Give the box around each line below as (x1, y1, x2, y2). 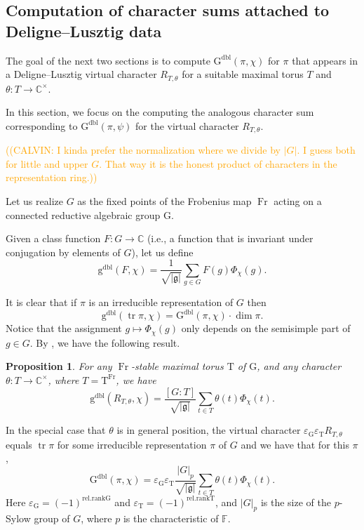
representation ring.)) (6, 170, 97, 185)
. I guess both (297, 143, 356, 157)
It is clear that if (6, 295, 77, 310)
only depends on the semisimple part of (181, 321, 351, 336)
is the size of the (260, 494, 331, 509)
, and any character (257, 359, 342, 373)
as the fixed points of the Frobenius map (77, 194, 252, 208)
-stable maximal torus (131, 359, 224, 373)
